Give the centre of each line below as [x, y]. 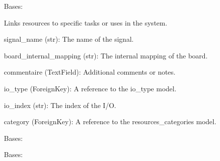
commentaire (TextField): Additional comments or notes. [90, 72]
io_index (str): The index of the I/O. [60, 105]
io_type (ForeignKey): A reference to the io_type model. [90, 88]
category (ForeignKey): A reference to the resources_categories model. [110, 121]
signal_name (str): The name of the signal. [69, 39]
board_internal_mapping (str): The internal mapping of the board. [106, 55]
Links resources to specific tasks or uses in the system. [86, 22]
